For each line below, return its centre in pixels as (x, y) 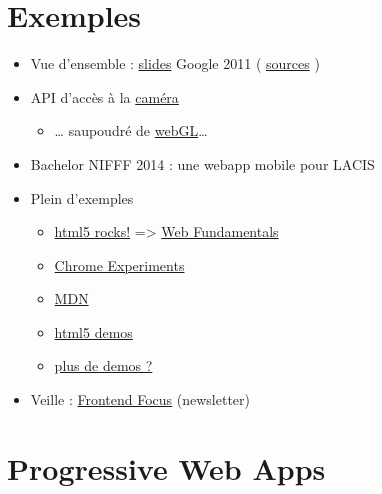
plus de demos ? (103, 365)
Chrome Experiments (119, 264)
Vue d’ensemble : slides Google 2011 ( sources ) (175, 63)
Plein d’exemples (82, 197)
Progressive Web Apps (166, 467)
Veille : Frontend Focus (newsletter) (140, 399)
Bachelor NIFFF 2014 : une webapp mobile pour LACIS (202, 163)
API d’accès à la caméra (104, 96)
